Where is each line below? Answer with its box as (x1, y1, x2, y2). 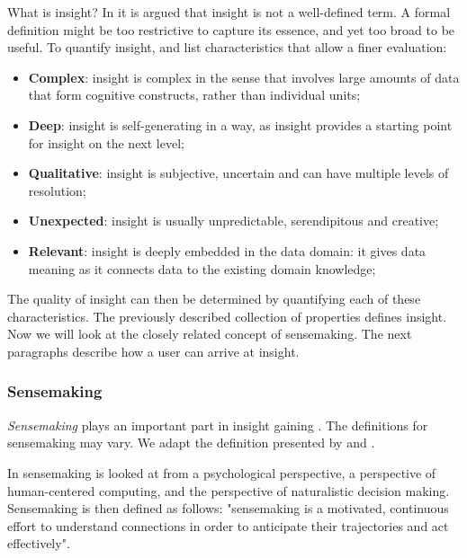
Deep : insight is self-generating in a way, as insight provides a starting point (28, 115, 453, 134)
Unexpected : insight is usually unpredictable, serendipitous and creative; (28, 211, 439, 230)
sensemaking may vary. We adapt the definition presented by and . (7, 433, 375, 452)
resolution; (28, 181, 86, 199)
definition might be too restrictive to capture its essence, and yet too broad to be (7, 20, 455, 39)
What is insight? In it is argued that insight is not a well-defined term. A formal (7, 3, 451, 21)
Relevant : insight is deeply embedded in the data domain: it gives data (28, 241, 427, 260)
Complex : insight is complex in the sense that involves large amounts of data (28, 67, 460, 86)
